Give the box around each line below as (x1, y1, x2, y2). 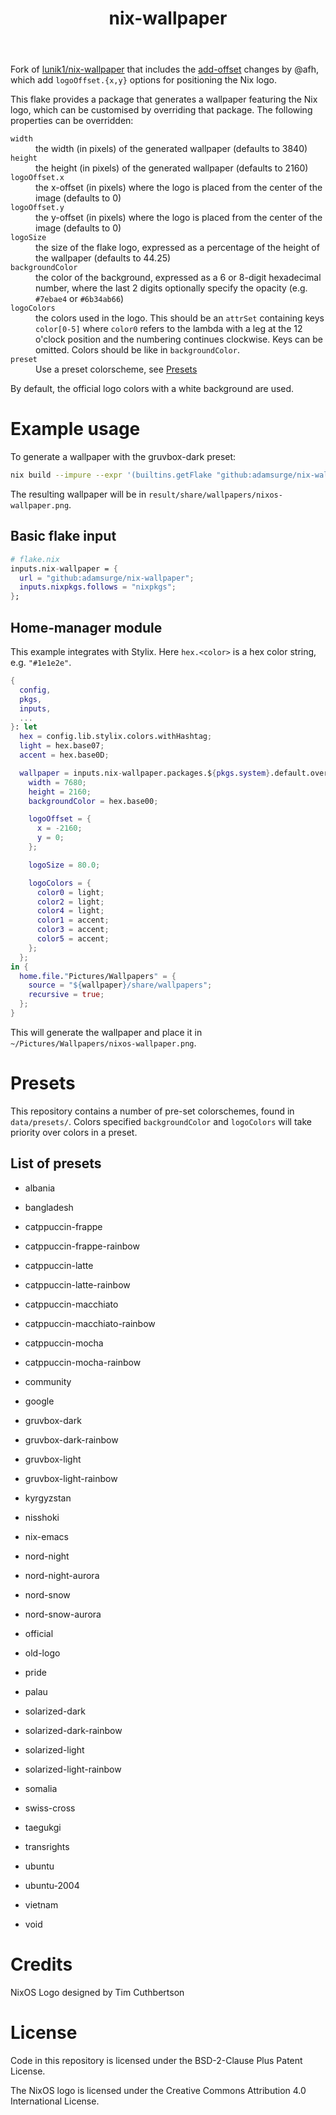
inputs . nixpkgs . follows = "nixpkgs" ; (19, 582, 177, 592)
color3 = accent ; (36, 925, 110, 935)
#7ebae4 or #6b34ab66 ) (35, 293, 125, 305)
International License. (10, 2095, 100, 2107)
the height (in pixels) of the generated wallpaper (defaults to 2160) (35, 162, 309, 174)
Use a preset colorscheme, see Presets (35, 363, 198, 376)
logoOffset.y (10, 203, 65, 213)
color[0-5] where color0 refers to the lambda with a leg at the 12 (35, 323, 303, 335)
